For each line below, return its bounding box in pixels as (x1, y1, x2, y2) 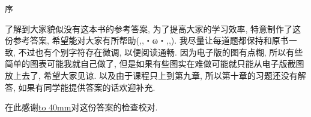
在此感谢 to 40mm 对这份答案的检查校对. (5, 101, 158, 113)
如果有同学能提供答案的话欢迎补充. (18, 81, 155, 93)
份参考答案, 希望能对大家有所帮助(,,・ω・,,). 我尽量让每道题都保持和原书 (5, 34, 289, 47)
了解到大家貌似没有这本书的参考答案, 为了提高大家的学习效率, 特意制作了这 (5, 22, 301, 35)
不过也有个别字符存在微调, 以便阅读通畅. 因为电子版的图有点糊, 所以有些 (18, 45, 303, 58)
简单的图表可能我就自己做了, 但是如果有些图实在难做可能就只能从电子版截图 (5, 57, 304, 70)
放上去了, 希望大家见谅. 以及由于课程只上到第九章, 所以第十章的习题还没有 (5, 69, 298, 81)
